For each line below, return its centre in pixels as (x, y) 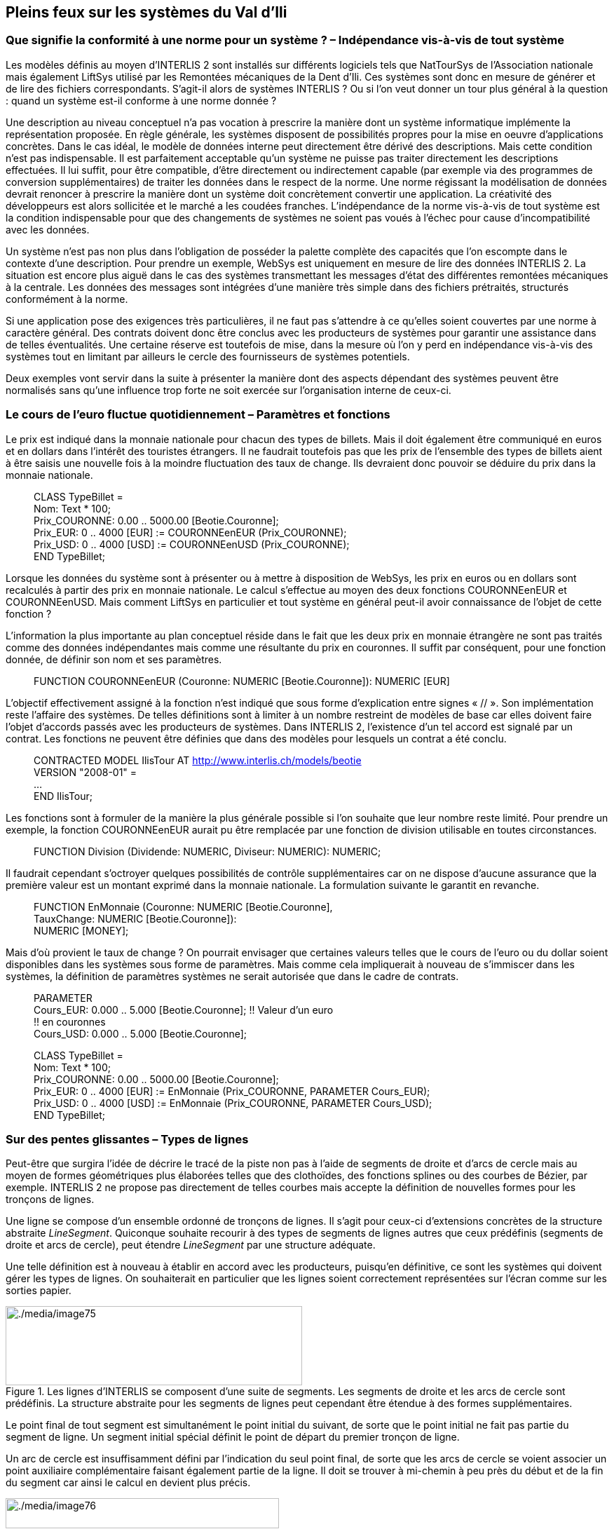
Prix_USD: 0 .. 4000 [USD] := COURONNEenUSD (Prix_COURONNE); (192, 544)
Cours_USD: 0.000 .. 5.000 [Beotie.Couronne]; (141, 1033)
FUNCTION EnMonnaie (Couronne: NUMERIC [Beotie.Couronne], (183, 906)
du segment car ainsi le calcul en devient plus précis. (128, 1483)
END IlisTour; (63, 796)
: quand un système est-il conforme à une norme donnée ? (141, 100)
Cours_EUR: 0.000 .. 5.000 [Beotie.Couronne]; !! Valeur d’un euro (184, 1010)
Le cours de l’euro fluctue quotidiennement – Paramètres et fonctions (198, 415)
